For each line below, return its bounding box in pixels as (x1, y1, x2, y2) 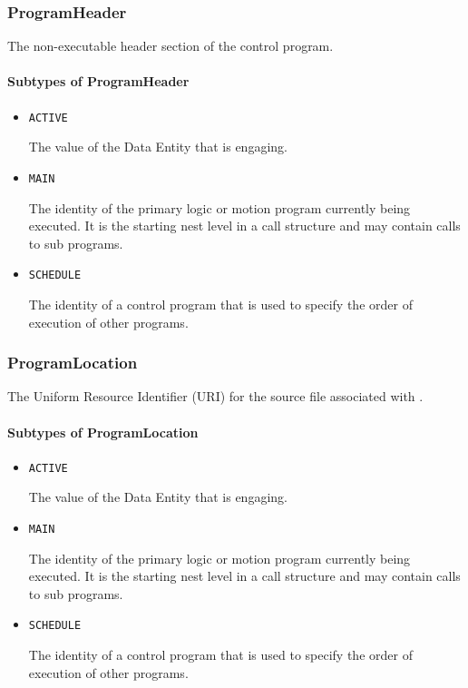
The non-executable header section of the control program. (7, 36, 334, 55)
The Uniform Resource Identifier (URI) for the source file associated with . (7, 387, 424, 406)
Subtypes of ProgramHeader (7, 72, 190, 91)
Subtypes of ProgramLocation (7, 422, 199, 441)
